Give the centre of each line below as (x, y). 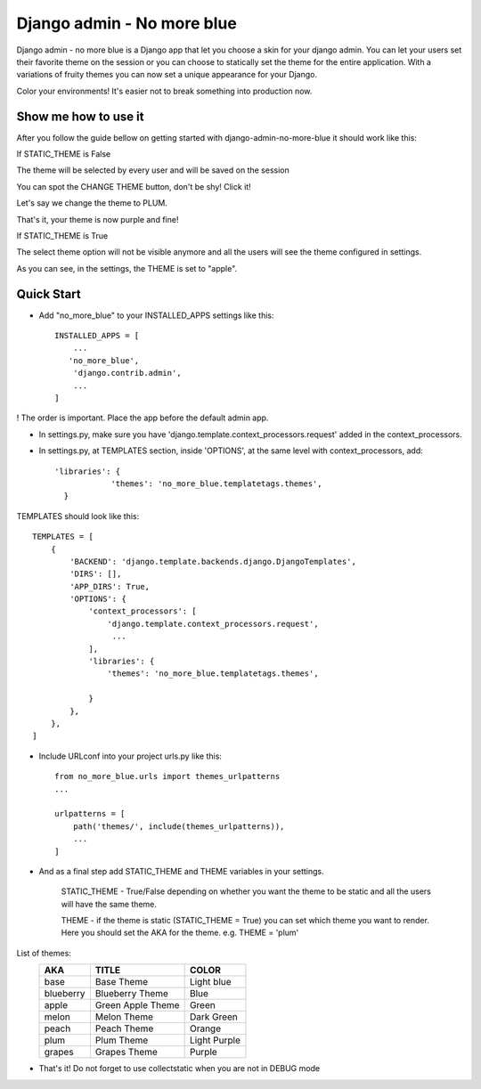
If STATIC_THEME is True (62, 235)
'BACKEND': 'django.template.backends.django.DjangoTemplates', (213, 561)
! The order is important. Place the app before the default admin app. (143, 418)
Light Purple (215, 1040)
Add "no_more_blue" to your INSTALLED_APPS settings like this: (156, 315)
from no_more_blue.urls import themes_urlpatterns (167, 776)
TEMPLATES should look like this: (78, 516)
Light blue (210, 982)
